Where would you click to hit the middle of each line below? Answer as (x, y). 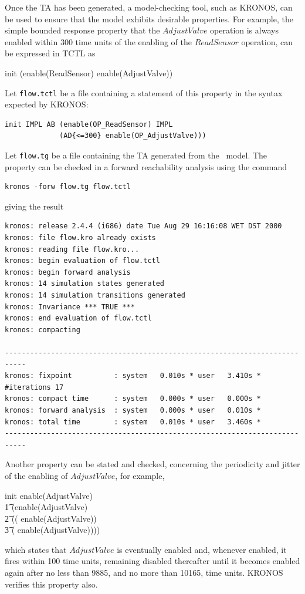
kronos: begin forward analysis (68, 272)
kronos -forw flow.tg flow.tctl (68, 187)
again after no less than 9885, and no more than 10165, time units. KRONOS (144, 573)
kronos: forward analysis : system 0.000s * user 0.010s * (133, 410)
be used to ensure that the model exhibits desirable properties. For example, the (149, 18)
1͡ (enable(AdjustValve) (46, 507)
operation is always (244, 30)
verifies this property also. (51, 584)
